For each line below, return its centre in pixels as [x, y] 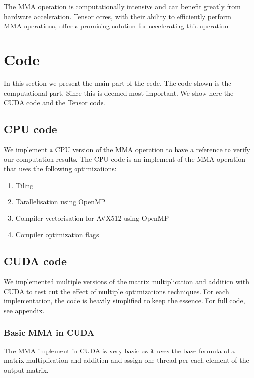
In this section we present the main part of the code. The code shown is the [118, 83]
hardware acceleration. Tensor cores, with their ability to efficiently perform [118, 16]
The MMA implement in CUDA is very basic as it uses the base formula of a [120, 350]
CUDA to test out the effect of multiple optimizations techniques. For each [116, 291]
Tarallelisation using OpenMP [61, 202]
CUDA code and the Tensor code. [55, 102]
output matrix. [26, 370]
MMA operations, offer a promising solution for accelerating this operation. [117, 26]
